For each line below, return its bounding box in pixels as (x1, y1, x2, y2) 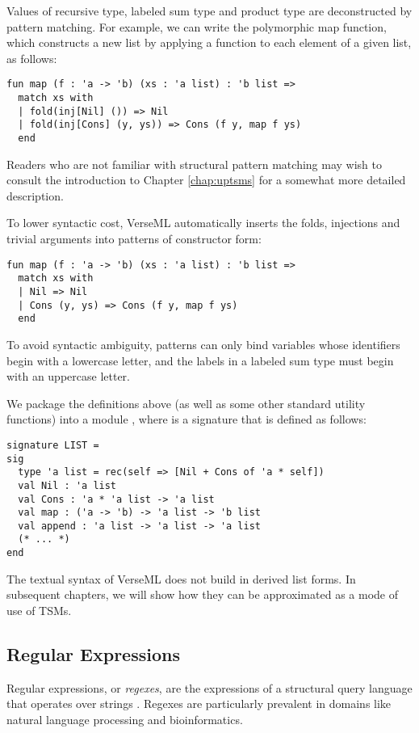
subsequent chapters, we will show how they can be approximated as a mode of (6, 586, 398, 603)
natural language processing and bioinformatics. (6, 710, 243, 727)
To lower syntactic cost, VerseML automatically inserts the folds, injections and (6, 214, 400, 231)
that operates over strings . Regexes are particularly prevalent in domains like (6, 695, 392, 712)
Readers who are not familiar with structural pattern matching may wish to (6, 155, 382, 172)
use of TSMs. (6, 601, 72, 618)
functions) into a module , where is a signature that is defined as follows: (6, 411, 367, 428)
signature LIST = (6, 439, 99, 451)
